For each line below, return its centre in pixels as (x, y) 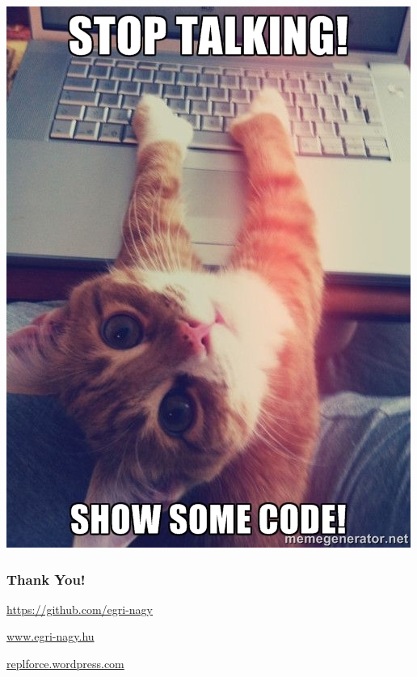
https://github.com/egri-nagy (80, 609)
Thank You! (46, 579)
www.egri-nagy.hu (51, 636)
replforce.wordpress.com (65, 663)
